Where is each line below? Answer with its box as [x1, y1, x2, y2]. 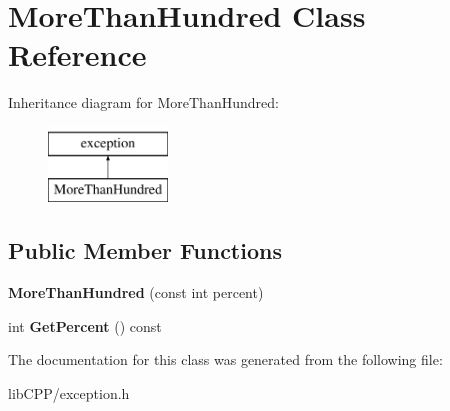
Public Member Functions [8, 235, 282, 266]
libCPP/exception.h [8, 383, 130, 404]
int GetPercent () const [8, 315, 162, 336]
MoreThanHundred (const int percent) [8, 282, 264, 303]
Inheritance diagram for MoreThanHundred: [8, 92, 279, 113]
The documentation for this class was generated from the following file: [8, 349, 443, 370]
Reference [8, 34, 147, 75]
